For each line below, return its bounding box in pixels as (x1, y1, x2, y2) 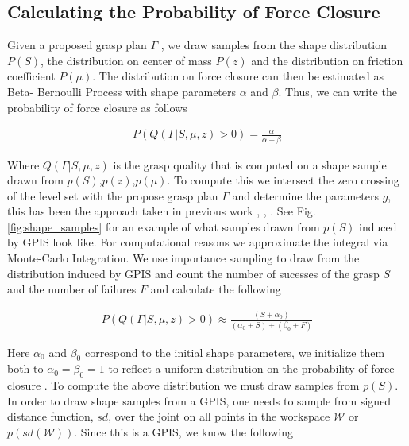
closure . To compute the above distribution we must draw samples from (7, 377, 360, 394)
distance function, (7, 408, 94, 425)
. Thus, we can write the (278, 83, 397, 99)
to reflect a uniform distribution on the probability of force (108, 360, 395, 377)
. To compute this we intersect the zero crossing (167, 172, 399, 188)
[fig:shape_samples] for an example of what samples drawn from (7, 218, 320, 235)
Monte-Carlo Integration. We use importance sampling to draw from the (7, 250, 360, 266)
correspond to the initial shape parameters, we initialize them (84, 343, 385, 360)
